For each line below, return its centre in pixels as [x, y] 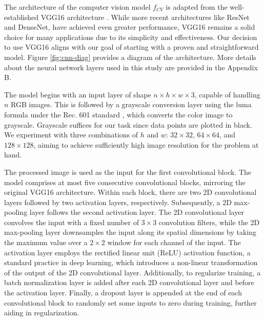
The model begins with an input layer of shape [78, 94]
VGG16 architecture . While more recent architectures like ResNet [145, 17]
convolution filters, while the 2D [209, 222]
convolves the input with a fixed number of [72, 222]
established [22, 17]
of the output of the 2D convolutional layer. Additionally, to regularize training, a [132, 272]
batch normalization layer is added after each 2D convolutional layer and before [129, 282]
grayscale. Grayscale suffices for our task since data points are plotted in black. [128, 124]
